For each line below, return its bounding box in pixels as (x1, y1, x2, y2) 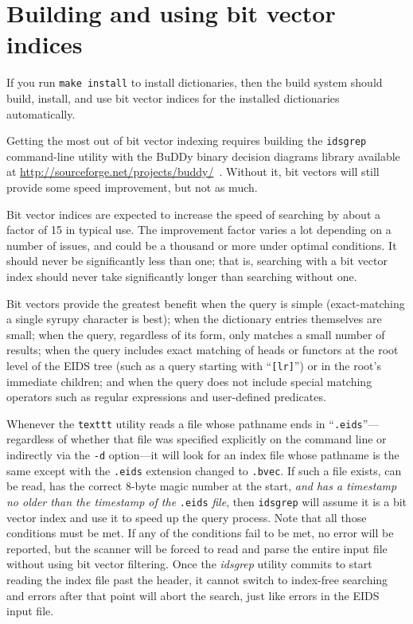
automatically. (6, 105, 76, 122)
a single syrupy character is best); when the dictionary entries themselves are (6, 310, 382, 327)
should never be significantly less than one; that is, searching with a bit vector (6, 252, 388, 269)
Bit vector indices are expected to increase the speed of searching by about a (6, 205, 380, 222)
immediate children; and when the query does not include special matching (6, 372, 372, 389)
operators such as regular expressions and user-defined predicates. (6, 388, 326, 405)
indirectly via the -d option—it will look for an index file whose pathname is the (6, 447, 399, 463)
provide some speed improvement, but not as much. (6, 179, 258, 195)
